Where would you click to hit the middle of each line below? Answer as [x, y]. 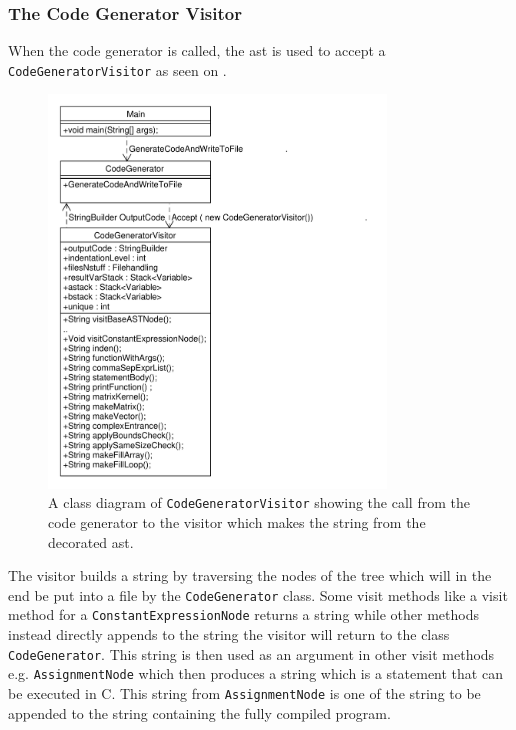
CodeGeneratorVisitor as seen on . [117, 69]
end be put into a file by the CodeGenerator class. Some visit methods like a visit [258, 594]
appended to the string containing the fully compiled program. [199, 712]
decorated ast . [91, 541]
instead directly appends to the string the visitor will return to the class [229, 634]
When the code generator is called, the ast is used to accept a [197, 50]
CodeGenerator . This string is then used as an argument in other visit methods [251, 653]
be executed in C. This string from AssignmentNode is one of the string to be [244, 692]
